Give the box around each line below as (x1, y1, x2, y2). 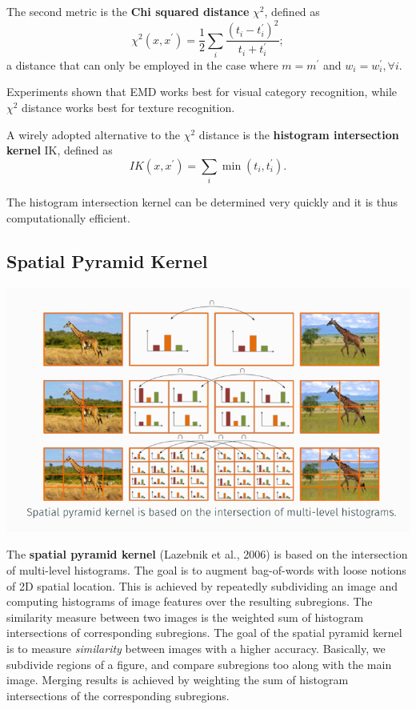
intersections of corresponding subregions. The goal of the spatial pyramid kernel (6, 624, 402, 641)
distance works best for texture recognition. (22, 99, 235, 116)
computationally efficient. (6, 209, 130, 226)
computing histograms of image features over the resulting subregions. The (6, 593, 373, 610)
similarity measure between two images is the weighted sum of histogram (6, 608, 364, 625)
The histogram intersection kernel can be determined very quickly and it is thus (6, 194, 398, 210)
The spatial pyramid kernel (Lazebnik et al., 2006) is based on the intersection (6, 546, 408, 563)
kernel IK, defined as (6, 142, 113, 158)
